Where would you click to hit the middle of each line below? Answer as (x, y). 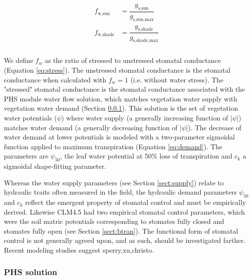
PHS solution (31, 271)
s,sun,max (143, 19)
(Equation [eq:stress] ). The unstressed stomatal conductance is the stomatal (117, 70)
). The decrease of (215, 127)
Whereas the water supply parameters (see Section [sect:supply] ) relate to (114, 182)
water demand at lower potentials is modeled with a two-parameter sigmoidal (120, 137)
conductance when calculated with (55, 79)
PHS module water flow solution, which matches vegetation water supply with (121, 98)
